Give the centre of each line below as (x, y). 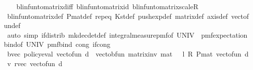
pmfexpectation (224, 35)
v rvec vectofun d (35, 63)
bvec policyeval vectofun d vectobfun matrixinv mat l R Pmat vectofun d (128, 53)
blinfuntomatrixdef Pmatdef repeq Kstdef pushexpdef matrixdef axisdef (117, 16)
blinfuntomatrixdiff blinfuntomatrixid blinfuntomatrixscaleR (107, 6)
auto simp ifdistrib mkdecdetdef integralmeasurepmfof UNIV (101, 35)
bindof (13, 44)
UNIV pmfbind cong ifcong (68, 44)
